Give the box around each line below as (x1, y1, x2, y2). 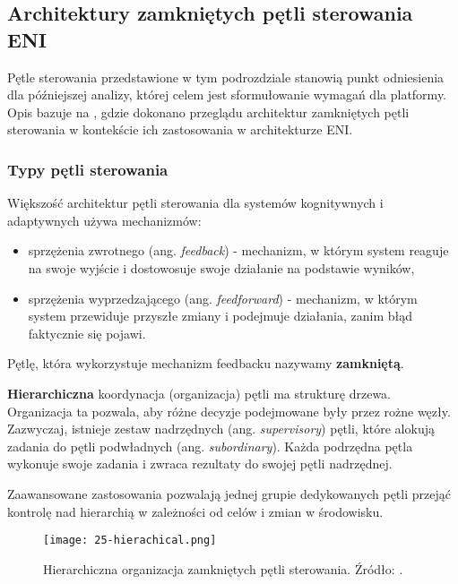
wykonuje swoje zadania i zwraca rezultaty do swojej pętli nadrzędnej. (7, 454, 393, 473)
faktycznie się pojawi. (28, 323, 146, 342)
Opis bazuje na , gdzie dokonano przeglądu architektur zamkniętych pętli (7, 102, 410, 121)
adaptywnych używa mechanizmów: (7, 210, 202, 229)
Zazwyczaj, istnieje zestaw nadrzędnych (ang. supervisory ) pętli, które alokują (7, 419, 435, 438)
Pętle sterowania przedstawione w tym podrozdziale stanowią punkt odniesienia (7, 67, 445, 86)
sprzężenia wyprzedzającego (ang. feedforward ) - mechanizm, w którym (28, 288, 418, 307)
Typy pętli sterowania (7, 158, 169, 180)
